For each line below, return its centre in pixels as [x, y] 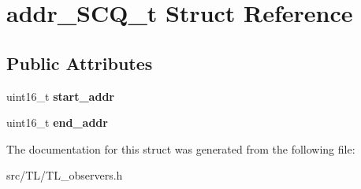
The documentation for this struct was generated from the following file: [181, 148]
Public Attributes [80, 63]
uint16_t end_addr [57, 122]
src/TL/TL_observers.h [65, 175]
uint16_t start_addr [60, 96]
